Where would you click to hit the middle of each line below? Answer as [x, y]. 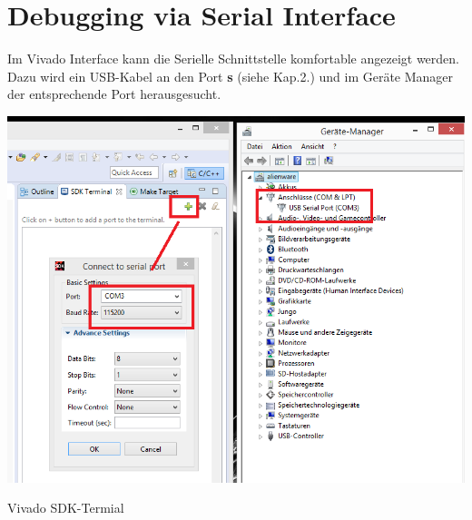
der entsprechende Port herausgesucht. [114, 94]
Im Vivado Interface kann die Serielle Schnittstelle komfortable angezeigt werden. [233, 59]
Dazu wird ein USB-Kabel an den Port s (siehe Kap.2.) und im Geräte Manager [231, 76]
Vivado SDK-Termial [66, 508]
